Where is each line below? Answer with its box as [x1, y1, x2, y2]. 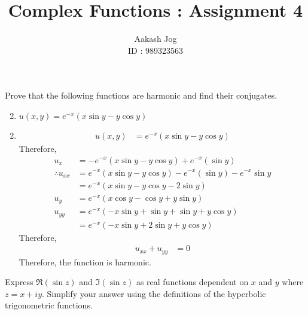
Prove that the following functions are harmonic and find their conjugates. [5, 89, 277, 102]
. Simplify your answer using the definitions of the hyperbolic [42, 287, 266, 299]
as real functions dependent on [136, 276, 249, 288]
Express [5, 276, 33, 288]
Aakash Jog [134, 32, 177, 45]
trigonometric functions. [5, 299, 93, 311]
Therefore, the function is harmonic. [19, 255, 151, 268]
